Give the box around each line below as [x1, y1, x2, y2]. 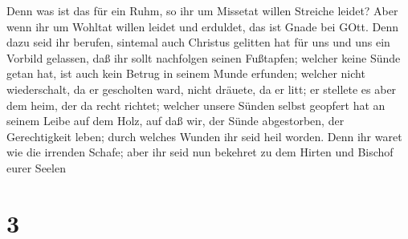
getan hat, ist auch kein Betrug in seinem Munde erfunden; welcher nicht [6, 65, 365, 82]
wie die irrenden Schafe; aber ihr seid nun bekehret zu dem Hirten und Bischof [6, 144, 394, 160]
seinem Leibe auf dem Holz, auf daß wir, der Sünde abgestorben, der [6, 112, 345, 129]
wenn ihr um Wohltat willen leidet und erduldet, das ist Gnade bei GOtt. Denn [6, 18, 398, 34]
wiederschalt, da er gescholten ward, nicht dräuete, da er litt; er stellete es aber [6, 80, 397, 97]
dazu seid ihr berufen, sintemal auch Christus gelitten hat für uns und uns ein [6, 34, 390, 51]
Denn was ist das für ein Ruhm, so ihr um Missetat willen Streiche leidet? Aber [6, 2, 398, 18]
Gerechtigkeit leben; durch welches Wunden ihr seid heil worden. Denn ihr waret [6, 128, 402, 144]
